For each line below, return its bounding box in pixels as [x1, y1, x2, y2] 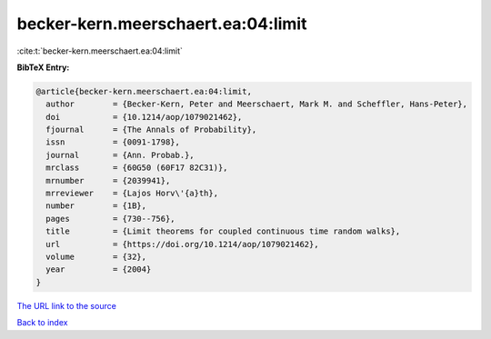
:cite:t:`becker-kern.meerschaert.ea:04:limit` [16, 45, 184, 56]
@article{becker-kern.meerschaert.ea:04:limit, [35, 86, 252, 96]
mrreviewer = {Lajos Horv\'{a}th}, [45, 188, 218, 199]
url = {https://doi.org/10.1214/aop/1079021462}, [45, 239, 319, 249]
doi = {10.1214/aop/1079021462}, [45, 112, 243, 122]
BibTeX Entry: [16, 62, 70, 73]
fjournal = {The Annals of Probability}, [45, 125, 257, 135]
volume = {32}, [45, 252, 147, 262]
